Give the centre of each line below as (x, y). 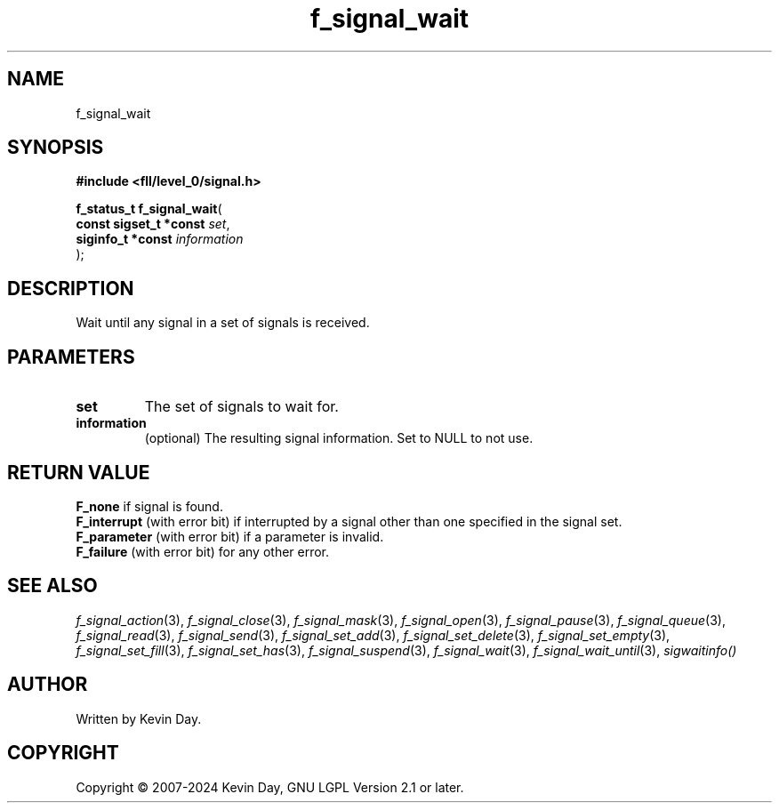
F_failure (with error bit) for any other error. (203, 551)
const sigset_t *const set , (153, 224)
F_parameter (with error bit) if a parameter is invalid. (230, 536)
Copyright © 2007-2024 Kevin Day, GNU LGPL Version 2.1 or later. (270, 787)
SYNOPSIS (56, 148)
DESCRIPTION (71, 288)
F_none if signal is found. (149, 506)
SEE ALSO (52, 586)
